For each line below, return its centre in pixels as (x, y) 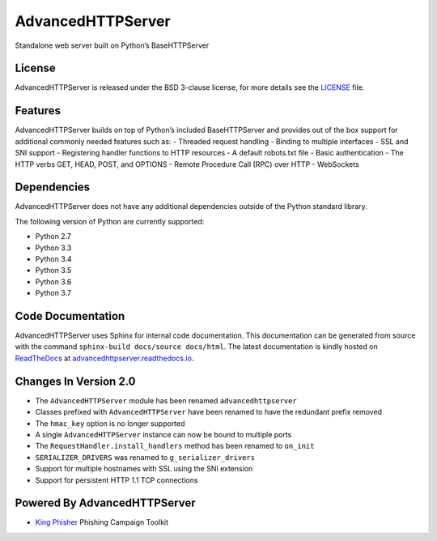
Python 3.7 (53, 293)
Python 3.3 (53, 248)
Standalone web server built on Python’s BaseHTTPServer (112, 45)
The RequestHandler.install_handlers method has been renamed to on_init (175, 446)
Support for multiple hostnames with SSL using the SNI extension (144, 469)
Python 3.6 (53, 281)
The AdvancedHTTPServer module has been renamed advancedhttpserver (166, 400)
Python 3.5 (53, 270)
